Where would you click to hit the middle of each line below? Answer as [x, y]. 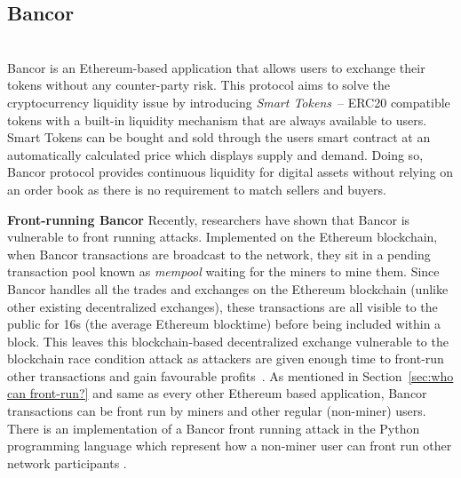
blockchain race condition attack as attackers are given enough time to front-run [226, 358]
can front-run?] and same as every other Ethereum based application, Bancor [217, 393]
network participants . [67, 462]
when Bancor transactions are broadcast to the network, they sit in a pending [219, 254]
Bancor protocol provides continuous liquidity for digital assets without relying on [230, 172]
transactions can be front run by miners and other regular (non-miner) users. [217, 411]
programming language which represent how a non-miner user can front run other [230, 446]
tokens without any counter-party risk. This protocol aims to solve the [199, 85]
